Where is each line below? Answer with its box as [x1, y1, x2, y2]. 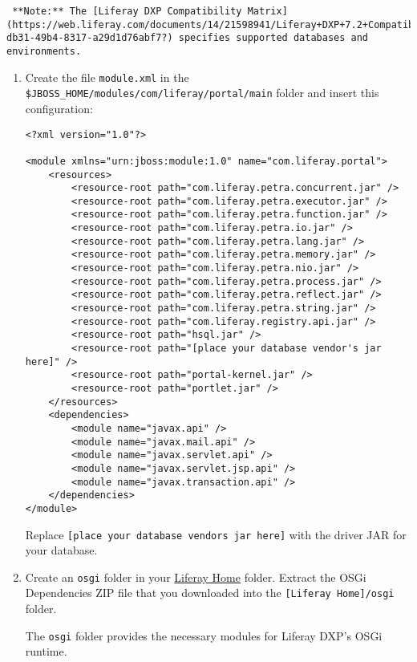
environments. [6, 45, 82, 57]
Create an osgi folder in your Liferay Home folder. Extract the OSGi [25, 568, 366, 585]
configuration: [25, 100, 93, 116]
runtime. [25, 643, 67, 660]
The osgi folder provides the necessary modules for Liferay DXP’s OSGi [25, 627, 383, 644]
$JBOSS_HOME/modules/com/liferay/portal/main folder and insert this [25, 84, 379, 101]
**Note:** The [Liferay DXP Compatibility [12, 6, 242, 17]
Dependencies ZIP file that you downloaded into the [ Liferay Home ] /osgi [25, 584, 395, 601]
